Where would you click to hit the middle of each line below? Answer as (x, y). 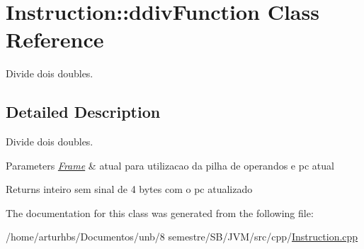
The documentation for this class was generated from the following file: (160, 212)
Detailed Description (83, 112)
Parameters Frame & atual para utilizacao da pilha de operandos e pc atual (170, 165)
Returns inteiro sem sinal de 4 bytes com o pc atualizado (129, 189)
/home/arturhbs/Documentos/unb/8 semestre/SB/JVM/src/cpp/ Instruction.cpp (182, 237)
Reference (55, 39)
